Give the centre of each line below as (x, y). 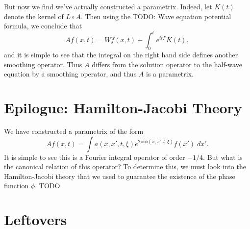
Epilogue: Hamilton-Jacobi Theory (123, 108)
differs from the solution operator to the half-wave (167, 64)
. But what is (223, 157)
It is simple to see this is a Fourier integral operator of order (95, 157)
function (16, 186)
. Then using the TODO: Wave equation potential (156, 16)
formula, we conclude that (43, 26)
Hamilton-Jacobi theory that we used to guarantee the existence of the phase (120, 176)
